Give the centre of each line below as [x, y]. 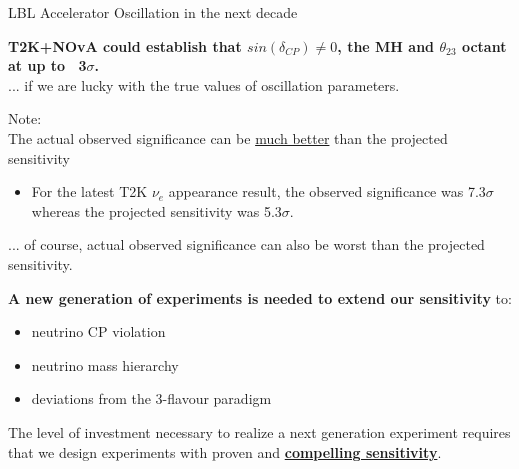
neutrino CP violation [98, 331]
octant [484, 45]
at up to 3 [47, 65]
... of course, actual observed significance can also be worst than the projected [246, 244]
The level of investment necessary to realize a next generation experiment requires [259, 431]
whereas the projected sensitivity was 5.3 [156, 210]
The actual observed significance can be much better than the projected [228, 137]
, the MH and [386, 45]
